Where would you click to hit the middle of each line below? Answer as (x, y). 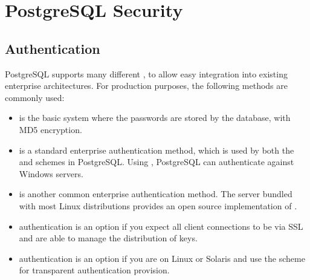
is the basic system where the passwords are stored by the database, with (155, 118)
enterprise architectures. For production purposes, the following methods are (146, 86)
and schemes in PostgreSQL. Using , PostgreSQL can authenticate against (157, 162)
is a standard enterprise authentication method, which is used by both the (157, 150)
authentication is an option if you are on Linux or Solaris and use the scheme (162, 258)
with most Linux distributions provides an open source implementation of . (158, 205)
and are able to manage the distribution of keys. (108, 238)
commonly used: (35, 97)
